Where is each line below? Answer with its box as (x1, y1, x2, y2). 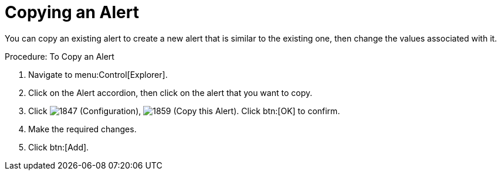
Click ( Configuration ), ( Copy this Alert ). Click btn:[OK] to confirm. (28, 105, 340, 116)
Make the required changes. (28, 123, 137, 134)
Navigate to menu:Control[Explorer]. (28, 69, 168, 80)
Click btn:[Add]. (28, 142, 89, 152)
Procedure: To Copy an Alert (5, 51, 114, 61)
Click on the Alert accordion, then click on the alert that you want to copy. (28, 87, 313, 98)
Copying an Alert (5, 2, 139, 22)
